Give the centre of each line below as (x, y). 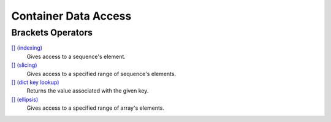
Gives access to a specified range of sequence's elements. (101, 74)
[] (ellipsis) (25, 99)
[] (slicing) (24, 65)
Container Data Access (71, 16)
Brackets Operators (52, 32)
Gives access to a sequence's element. (76, 56)
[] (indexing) (27, 48)
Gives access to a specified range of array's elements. (96, 108)
